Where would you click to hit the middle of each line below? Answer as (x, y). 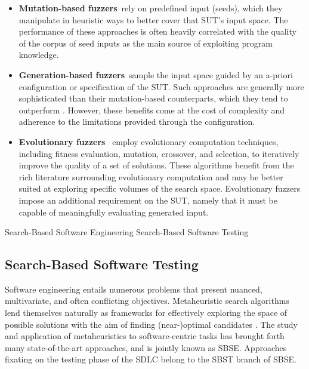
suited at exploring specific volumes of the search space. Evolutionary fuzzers (160, 188)
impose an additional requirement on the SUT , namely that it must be (148, 200)
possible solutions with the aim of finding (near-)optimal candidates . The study (151, 324)
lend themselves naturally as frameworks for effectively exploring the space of (146, 313)
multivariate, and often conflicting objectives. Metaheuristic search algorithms (147, 301)
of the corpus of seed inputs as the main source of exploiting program (146, 43)
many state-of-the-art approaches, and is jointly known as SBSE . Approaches (146, 347)
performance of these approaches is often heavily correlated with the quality (157, 31)
